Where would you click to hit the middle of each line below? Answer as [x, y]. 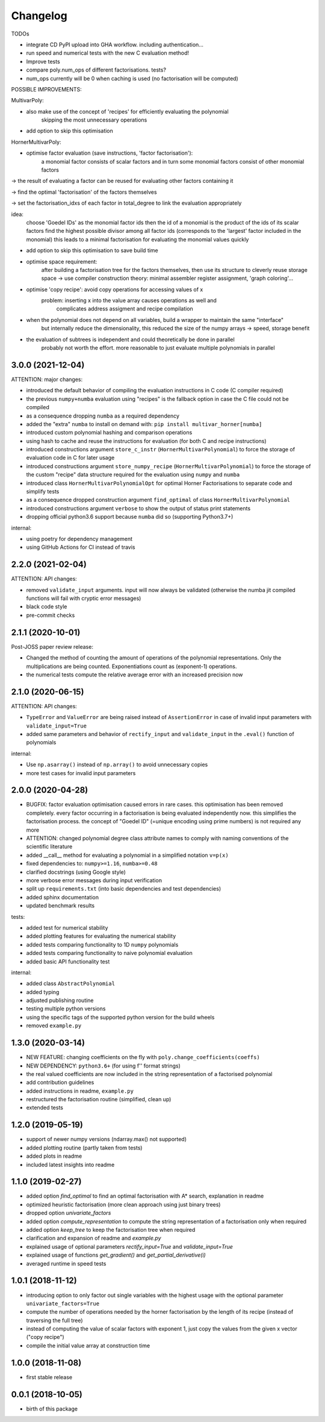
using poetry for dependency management [79, 539]
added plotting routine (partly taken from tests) [84, 1148]
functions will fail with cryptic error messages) [84, 598]
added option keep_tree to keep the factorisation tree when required [111, 1230]
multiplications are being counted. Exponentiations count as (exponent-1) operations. [132, 666]
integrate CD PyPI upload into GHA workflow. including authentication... [115, 45]
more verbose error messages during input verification [94, 880]
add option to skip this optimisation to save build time [92, 250]
